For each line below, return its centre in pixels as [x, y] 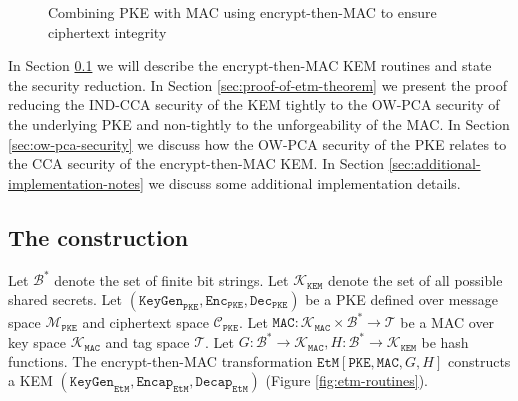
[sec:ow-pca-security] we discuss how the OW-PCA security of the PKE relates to [257, 143]
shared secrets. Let [65, 298]
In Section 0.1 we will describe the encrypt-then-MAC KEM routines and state [250, 65]
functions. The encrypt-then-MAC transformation [160, 360]
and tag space [147, 341]
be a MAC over [447, 321]
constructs [479, 360]
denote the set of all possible [415, 279]
